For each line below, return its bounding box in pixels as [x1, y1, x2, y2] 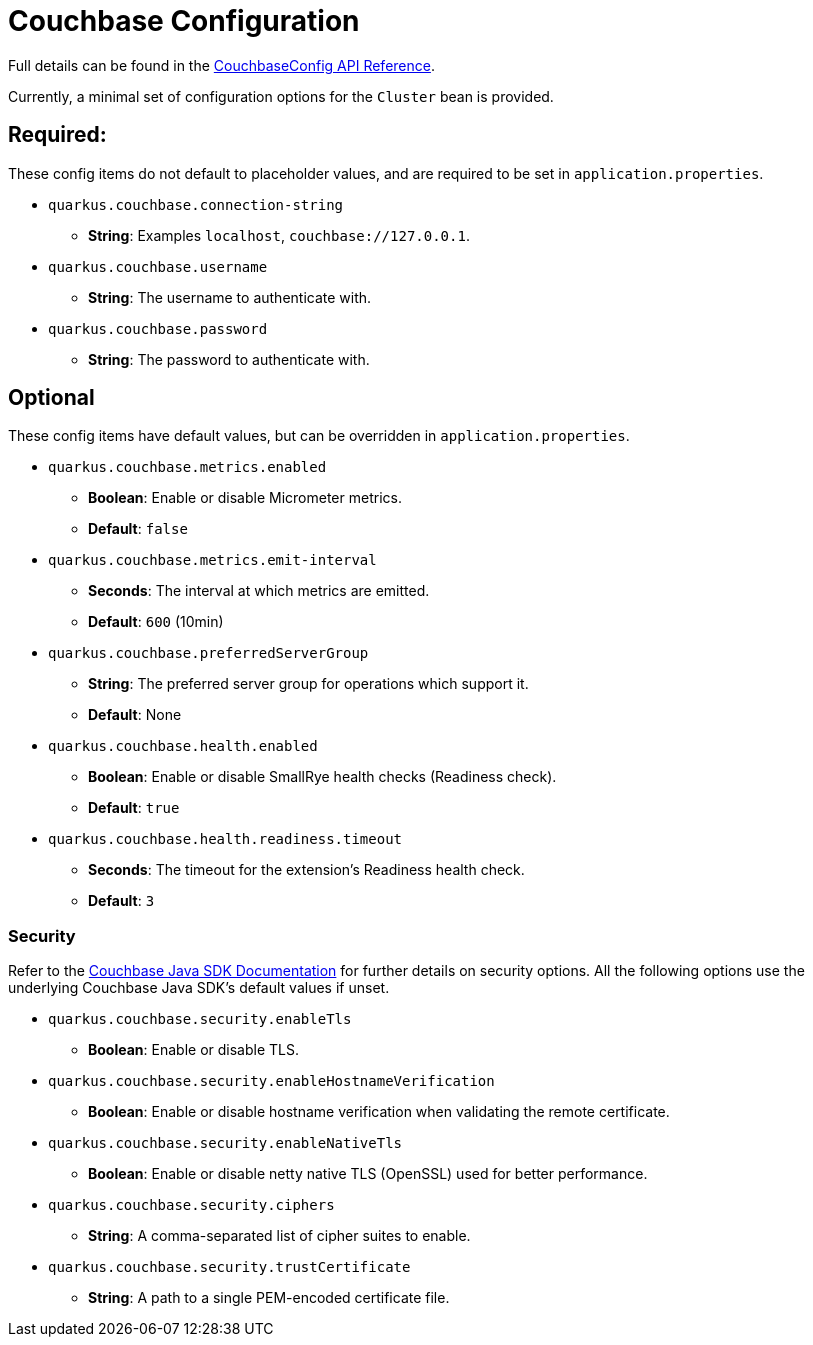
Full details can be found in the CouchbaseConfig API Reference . [8, 56, 435, 74]
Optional [8, 385, 95, 411]
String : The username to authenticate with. [88, 288, 372, 306]
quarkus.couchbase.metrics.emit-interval [48, 552, 377, 569]
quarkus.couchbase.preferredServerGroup [48, 645, 369, 662]
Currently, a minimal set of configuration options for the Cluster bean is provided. [8, 87, 554, 105]
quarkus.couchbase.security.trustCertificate [48, 1259, 411, 1276]
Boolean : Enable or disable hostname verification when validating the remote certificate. [88, 1103, 670, 1121]
